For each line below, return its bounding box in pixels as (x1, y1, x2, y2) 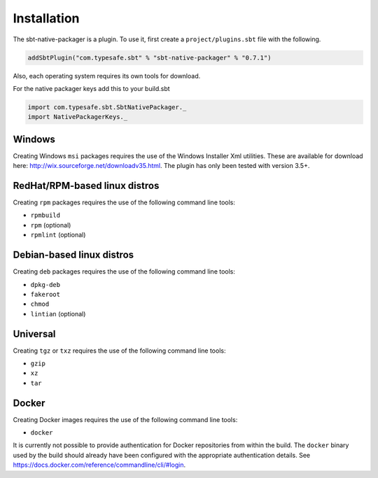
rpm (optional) (30, 220, 71, 229)
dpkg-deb (30, 281, 61, 288)
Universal (13, 328, 56, 339)
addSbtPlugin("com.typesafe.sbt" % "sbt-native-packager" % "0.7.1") (27, 53, 272, 62)
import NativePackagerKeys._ (27, 113, 128, 121)
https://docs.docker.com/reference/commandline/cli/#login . (13, 461, 186, 469)
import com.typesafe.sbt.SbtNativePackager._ (27, 103, 187, 111)
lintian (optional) (30, 309, 86, 318)
